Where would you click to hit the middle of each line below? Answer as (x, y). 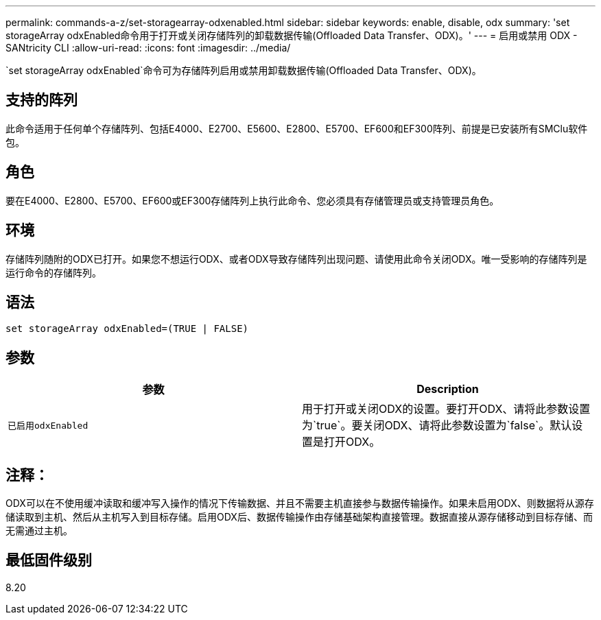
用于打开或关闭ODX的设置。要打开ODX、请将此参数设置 (446, 409)
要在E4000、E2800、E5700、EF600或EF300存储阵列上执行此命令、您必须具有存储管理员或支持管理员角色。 (252, 200)
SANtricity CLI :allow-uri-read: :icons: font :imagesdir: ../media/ (148, 48)
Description (448, 389)
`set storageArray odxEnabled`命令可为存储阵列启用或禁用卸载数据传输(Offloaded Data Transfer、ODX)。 (244, 70)
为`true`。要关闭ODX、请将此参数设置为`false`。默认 (437, 426)
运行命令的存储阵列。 (54, 272)
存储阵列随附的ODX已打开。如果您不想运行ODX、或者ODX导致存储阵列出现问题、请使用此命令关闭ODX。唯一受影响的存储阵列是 (296, 259)
